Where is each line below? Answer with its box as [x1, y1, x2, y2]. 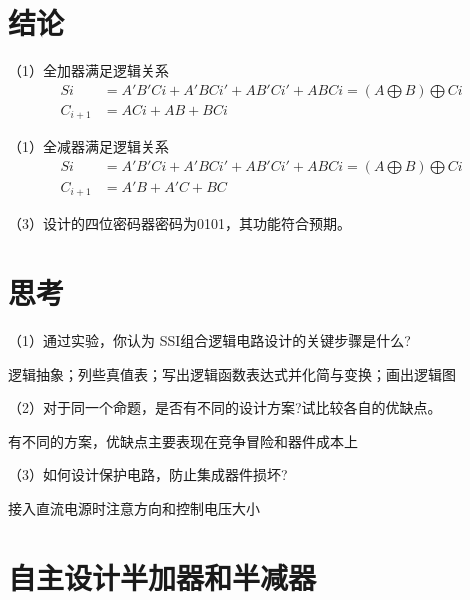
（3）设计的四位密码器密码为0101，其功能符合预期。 [8, 213, 351, 234]
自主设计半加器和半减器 [8, 556, 317, 597]
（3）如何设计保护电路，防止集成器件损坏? [8, 464, 288, 485]
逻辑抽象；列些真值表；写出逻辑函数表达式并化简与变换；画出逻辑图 [8, 363, 456, 384]
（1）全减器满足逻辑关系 [8, 136, 169, 157]
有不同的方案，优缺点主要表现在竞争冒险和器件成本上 [8, 430, 358, 451]
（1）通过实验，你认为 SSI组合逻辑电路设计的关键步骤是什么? [8, 330, 411, 351]
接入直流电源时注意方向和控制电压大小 [8, 498, 260, 519]
